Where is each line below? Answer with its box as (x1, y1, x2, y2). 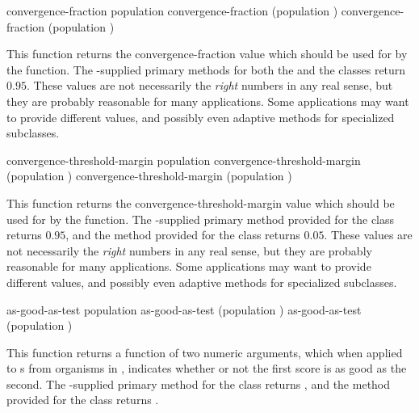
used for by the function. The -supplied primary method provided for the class (6, 210, 395, 227)
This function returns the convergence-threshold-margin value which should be (6, 194, 395, 211)
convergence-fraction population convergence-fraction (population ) (6, 2, 338, 19)
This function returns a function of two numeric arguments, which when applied (6, 343, 403, 360)
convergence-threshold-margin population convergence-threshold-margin (6, 151, 361, 168)
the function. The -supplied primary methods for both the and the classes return (6, 61, 406, 78)
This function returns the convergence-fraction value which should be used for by (6, 45, 408, 62)
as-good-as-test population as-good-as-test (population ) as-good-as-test (6, 301, 362, 318)
